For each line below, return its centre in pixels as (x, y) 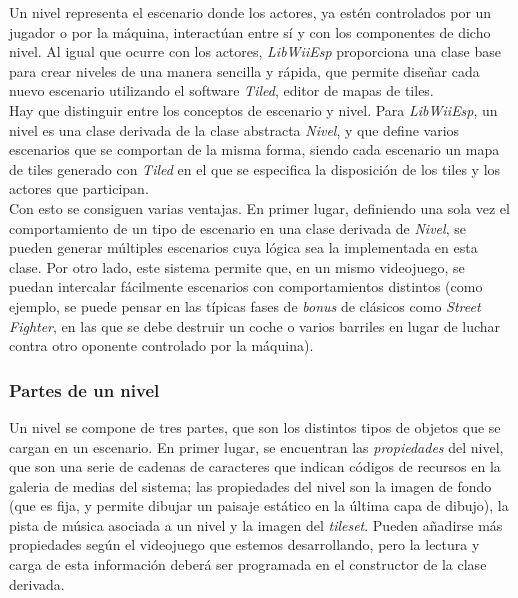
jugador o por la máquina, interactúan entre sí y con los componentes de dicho (250, 31)
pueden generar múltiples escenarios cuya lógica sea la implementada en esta (243, 247)
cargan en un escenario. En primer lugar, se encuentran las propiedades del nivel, (256, 446)
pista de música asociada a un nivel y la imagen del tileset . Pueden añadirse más (256, 524)
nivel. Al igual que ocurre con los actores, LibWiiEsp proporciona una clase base (255, 51)
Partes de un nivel (84, 389)
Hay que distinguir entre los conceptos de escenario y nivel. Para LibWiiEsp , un (253, 109)
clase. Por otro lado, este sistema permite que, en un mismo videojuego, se (237, 266)
